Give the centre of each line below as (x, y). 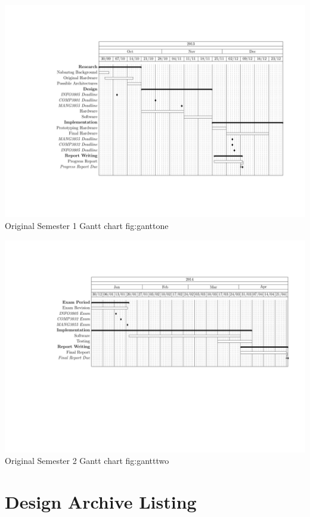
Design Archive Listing (101, 502)
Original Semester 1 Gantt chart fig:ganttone (87, 225)
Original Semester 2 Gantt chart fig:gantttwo (87, 461)
